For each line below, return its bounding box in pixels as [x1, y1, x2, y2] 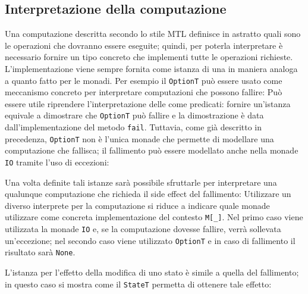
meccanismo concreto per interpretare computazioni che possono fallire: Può [5, 86, 282, 98]
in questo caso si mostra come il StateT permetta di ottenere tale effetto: [5, 277, 272, 290]
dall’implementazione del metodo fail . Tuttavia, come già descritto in [5, 121, 262, 133]
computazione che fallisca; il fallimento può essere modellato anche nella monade [5, 144, 298, 157]
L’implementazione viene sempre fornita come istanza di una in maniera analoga [5, 62, 298, 74]
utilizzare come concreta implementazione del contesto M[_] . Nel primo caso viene [5, 211, 303, 223]
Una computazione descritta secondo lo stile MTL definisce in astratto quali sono [5, 27, 301, 40]
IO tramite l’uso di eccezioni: [5, 155, 109, 168]
